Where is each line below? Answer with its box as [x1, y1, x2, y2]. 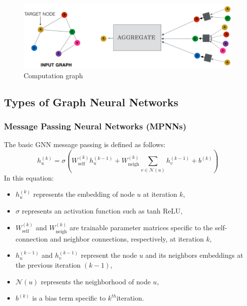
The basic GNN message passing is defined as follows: [4, 139, 166, 150]
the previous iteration [15, 259, 81, 270]
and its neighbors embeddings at [145, 250, 244, 260]
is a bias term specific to [32, 293, 106, 303]
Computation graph [24, 70, 83, 80]
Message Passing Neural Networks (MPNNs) [4, 120, 186, 132]
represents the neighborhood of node [41, 276, 151, 286]
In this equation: [4, 172, 54, 183]
